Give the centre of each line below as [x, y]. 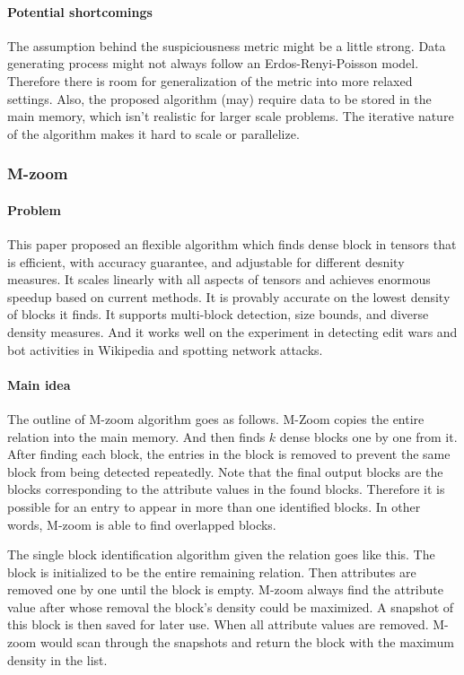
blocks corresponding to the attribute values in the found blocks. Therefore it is [226, 489]
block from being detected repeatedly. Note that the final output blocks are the [225, 471]
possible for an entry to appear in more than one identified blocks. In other [214, 506]
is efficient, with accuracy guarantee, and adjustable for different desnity [206, 261]
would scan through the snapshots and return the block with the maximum [247, 642]
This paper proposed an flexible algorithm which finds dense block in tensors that [232, 244]
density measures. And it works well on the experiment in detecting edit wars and [232, 331]
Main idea [39, 384]
